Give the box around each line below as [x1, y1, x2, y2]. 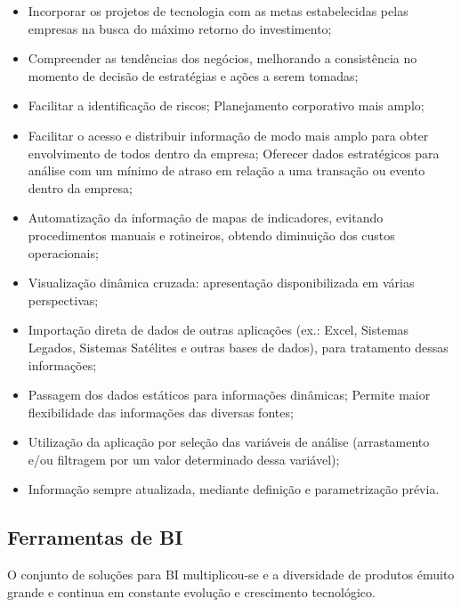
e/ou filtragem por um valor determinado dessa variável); [28, 449, 340, 468]
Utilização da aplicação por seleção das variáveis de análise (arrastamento [28, 433, 430, 451]
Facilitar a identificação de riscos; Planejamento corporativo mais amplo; [28, 96, 425, 115]
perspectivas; [28, 290, 99, 309]
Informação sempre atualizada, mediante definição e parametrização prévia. [28, 480, 440, 498]
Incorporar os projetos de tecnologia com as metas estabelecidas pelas [28, 2, 408, 20]
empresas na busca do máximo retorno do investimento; [28, 19, 332, 37]
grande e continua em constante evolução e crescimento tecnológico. [7, 582, 376, 601]
